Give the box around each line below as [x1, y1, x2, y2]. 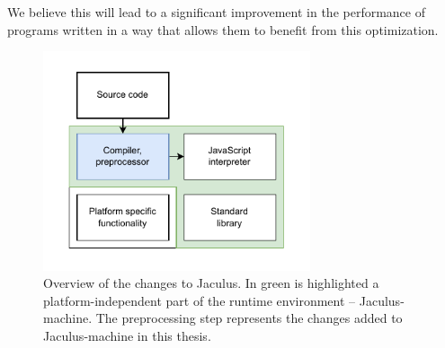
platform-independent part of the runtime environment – [43, 291, 356, 309]
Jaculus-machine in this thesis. [43, 326, 211, 344]
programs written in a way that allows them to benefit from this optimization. [7, 20, 439, 39]
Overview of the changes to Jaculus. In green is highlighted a [43, 274, 379, 292]
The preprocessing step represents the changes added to [95, 309, 403, 327]
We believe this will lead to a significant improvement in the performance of [7, 3, 425, 21]
